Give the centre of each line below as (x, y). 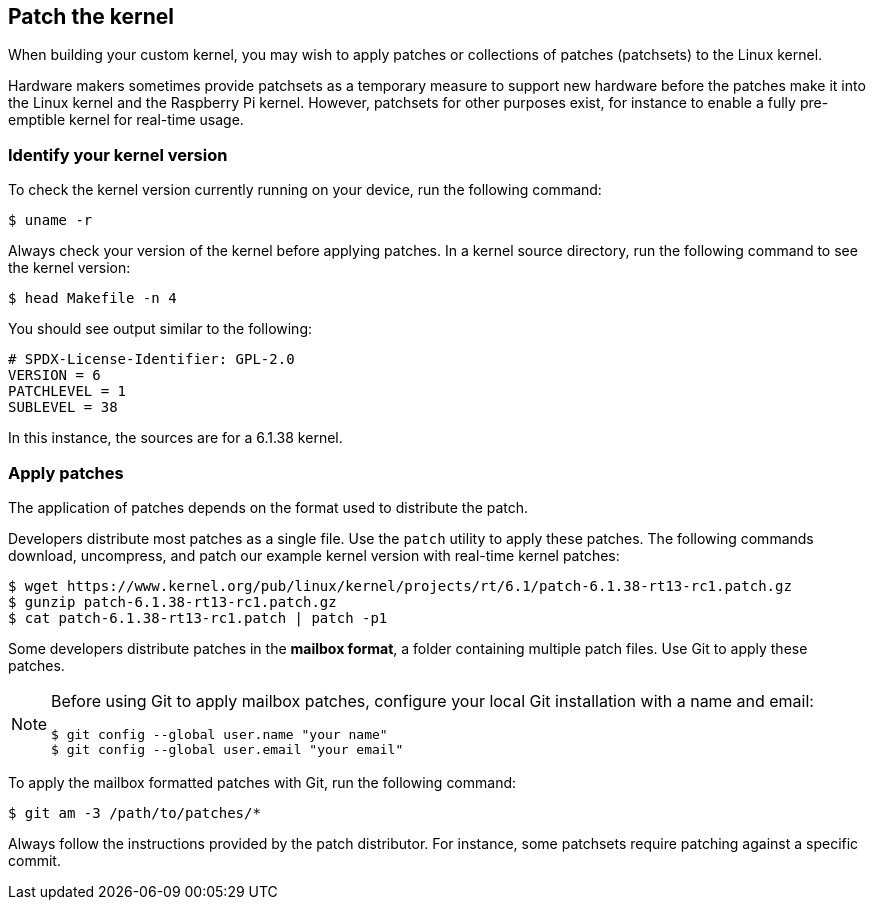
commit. (34, 860)
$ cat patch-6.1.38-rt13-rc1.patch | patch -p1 (198, 617)
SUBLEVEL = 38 (63, 407)
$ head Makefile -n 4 (92, 298)
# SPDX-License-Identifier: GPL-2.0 (151, 359)
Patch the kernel (91, 16)
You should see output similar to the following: (160, 329)
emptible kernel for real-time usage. (126, 120)
